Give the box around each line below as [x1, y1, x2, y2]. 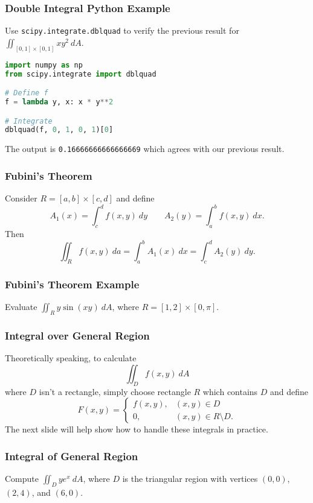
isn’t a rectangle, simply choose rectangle [39, 385, 191, 397]
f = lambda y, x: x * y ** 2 [5, 98, 114, 107]
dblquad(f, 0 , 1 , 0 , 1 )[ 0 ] [5, 125, 114, 134]
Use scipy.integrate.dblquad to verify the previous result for [5, 24, 239, 37]
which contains [202, 385, 258, 397]
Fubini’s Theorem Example [5, 276, 140, 291]
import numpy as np [5, 60, 83, 69]
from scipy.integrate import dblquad [5, 69, 156, 78]
